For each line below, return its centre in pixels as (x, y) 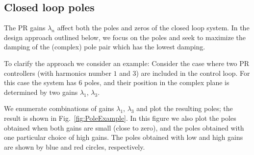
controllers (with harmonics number (58, 73)
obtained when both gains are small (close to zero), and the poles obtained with (124, 127)
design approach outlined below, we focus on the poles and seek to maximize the (125, 37)
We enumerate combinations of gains (59, 108)
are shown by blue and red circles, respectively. (75, 146)
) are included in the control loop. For (193, 73)
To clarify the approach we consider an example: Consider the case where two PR (127, 63)
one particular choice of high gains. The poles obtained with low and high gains (124, 137)
